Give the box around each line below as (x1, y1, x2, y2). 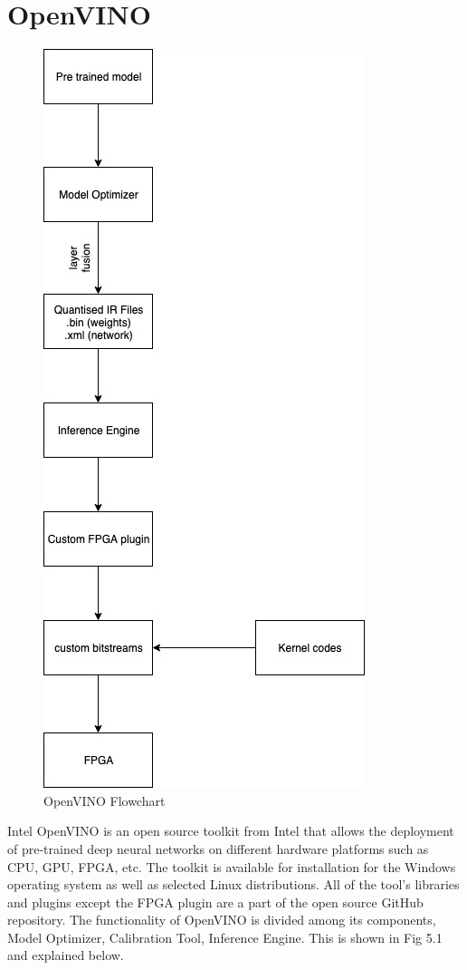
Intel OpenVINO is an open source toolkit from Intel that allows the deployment (7, 821, 454, 840)
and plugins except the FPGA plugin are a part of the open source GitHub (7, 892, 424, 911)
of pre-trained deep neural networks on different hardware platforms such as (7, 839, 429, 858)
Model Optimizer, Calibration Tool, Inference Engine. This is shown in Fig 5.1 (7, 927, 443, 946)
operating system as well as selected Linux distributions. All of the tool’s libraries (7, 875, 460, 894)
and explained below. (7, 946, 124, 965)
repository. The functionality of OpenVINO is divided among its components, (7, 910, 436, 929)
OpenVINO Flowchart (43, 791, 166, 810)
